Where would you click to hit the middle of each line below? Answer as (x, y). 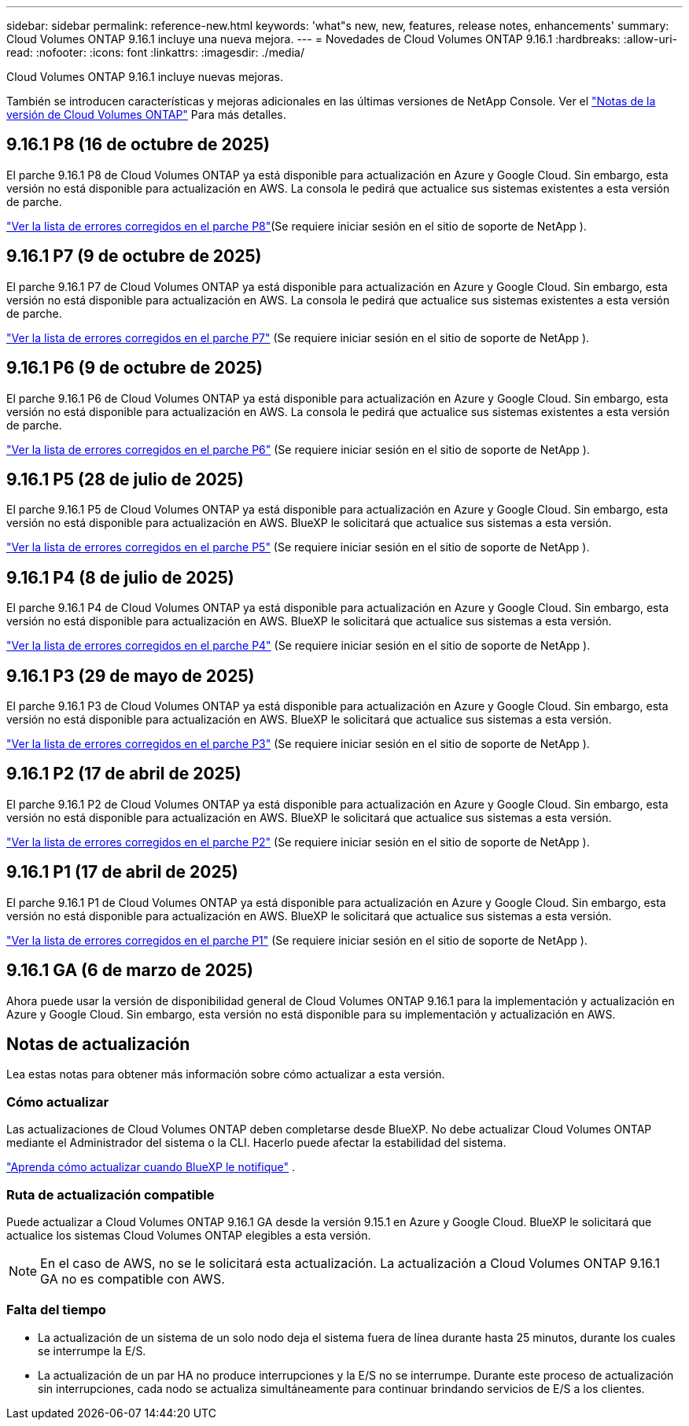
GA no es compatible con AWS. (133, 1279)
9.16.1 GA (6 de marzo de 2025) (130, 971)
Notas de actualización (98, 1045)
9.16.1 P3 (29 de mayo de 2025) (131, 676)
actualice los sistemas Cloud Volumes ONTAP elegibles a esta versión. (189, 1235)
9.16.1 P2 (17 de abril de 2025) (124, 774)
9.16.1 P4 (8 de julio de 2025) (120, 577)
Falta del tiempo (56, 1310)
